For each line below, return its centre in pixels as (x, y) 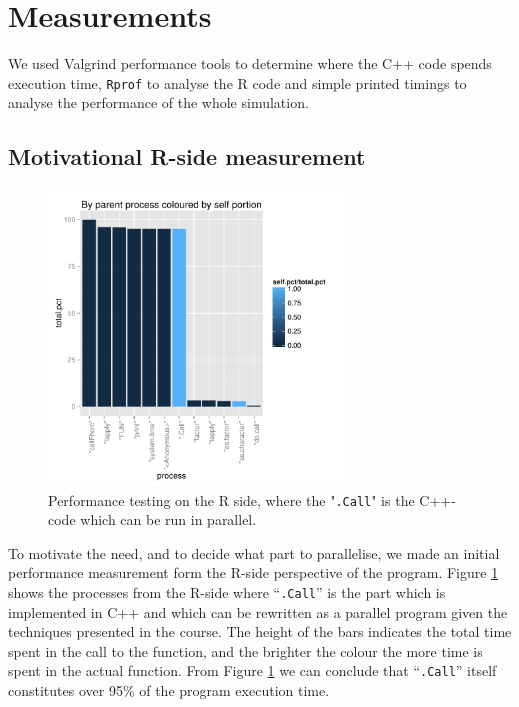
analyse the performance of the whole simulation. (158, 102)
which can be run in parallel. (168, 519)
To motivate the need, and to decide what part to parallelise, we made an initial (254, 552)
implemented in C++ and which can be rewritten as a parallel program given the (258, 611)
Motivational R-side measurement (187, 156)
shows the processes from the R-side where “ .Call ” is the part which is (227, 592)
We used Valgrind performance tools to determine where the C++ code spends (250, 63)
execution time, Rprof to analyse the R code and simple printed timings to (237, 82)
